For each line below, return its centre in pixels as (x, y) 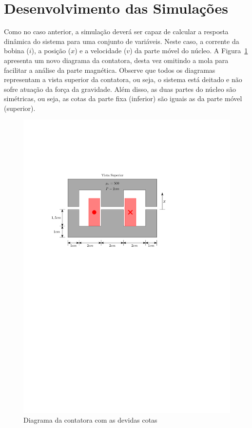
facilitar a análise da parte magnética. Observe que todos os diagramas (110, 70)
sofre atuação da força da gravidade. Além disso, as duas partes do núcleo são (120, 89)
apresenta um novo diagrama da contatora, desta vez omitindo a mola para (116, 60)
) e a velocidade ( (101, 51)
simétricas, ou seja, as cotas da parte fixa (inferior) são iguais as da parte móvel (123, 98)
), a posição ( (51, 51)
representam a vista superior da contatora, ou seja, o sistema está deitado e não (123, 79)
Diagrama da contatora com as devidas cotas (90, 419)
